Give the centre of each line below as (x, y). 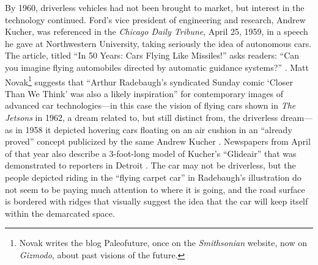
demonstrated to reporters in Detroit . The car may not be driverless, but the (150, 165)
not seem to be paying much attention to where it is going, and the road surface (155, 189)
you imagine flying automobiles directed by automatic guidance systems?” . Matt (157, 67)
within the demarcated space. (60, 213)
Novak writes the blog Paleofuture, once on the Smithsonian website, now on (163, 243)
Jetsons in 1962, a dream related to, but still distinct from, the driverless (142, 117)
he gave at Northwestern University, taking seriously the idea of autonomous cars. (158, 43)
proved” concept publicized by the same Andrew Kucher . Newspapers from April (158, 141)
